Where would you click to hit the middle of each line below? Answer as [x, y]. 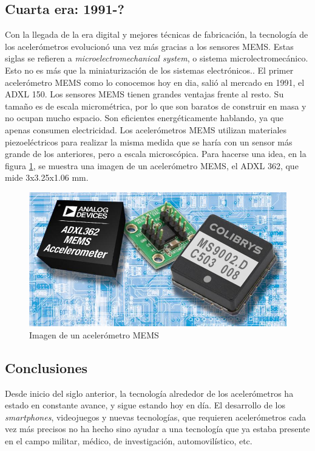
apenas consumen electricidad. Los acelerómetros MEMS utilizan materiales [146, 129]
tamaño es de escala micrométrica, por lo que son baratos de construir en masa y [156, 106]
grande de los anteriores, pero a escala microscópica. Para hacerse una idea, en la [156, 154]
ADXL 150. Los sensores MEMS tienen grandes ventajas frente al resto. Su [144, 94]
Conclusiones [46, 367]
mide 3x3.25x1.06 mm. [47, 177]
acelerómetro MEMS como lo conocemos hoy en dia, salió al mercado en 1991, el [155, 82]
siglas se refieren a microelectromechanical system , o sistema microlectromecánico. [157, 58]
